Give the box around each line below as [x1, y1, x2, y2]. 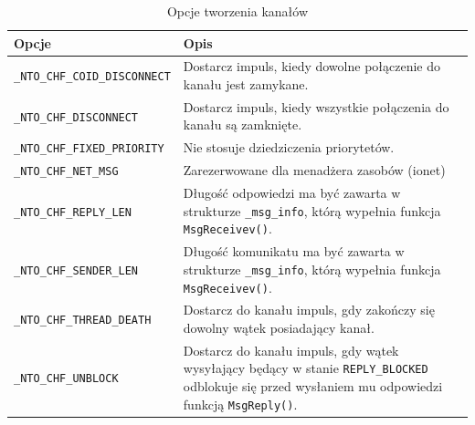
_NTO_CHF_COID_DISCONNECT [14, 70, 171, 84]
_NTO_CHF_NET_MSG [14, 165, 119, 179]
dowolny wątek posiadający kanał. [183, 318, 375, 337]
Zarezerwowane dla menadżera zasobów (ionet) [183, 161, 446, 180]
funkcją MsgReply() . [183, 394, 298, 413]
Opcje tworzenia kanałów [166, 2, 309, 20]
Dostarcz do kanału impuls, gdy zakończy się [183, 300, 435, 319]
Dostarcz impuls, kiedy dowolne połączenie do [183, 57, 441, 76]
